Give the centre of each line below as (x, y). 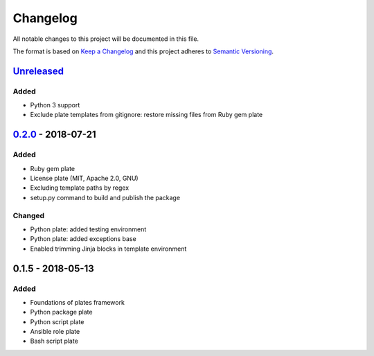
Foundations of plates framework (77, 302)
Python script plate (57, 321)
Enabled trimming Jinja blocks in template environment (108, 249)
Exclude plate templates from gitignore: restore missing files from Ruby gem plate (146, 115)
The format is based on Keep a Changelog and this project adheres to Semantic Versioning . (143, 51)
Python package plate (61, 312)
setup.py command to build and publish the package (105, 197)
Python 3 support (55, 105)
